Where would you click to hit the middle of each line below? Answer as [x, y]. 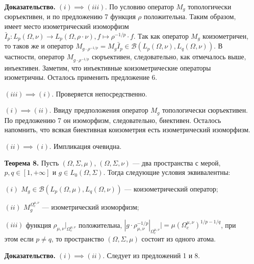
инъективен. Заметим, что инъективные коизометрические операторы [108, 67]
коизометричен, [226, 36]
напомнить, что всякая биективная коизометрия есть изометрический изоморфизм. [127, 130]
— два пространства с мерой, [177, 162]
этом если [19, 239]
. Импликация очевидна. [85, 146]
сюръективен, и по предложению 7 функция [70, 16]
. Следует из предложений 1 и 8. [151, 255]
